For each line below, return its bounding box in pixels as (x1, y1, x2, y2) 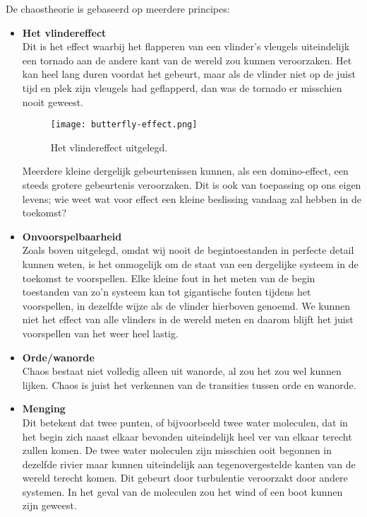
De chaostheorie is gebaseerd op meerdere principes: (6, 1, 230, 16)
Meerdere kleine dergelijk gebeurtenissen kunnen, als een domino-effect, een (22, 163, 349, 178)
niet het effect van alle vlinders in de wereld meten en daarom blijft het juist (22, 312, 354, 327)
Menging (22, 401, 66, 416)
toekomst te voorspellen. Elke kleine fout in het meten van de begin (22, 270, 315, 285)
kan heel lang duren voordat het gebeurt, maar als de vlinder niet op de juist (22, 66, 356, 81)
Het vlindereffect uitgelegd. (50, 139, 168, 154)
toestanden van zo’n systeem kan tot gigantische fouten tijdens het (22, 284, 311, 299)
